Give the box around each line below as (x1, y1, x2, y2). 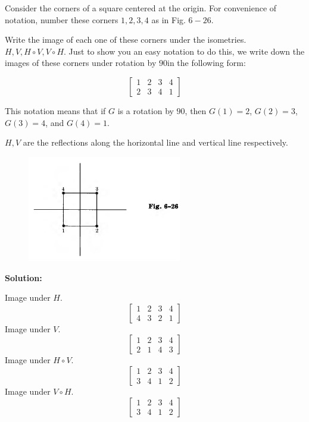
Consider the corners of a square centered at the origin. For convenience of (5, 2, 277, 14)
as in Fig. (151, 13, 186, 26)
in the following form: (167, 56, 246, 69)
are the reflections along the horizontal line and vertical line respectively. (23, 136, 288, 149)
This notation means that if (5, 104, 106, 116)
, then (185, 104, 207, 116)
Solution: (5, 271, 42, 284)
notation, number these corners (5, 13, 118, 26)
